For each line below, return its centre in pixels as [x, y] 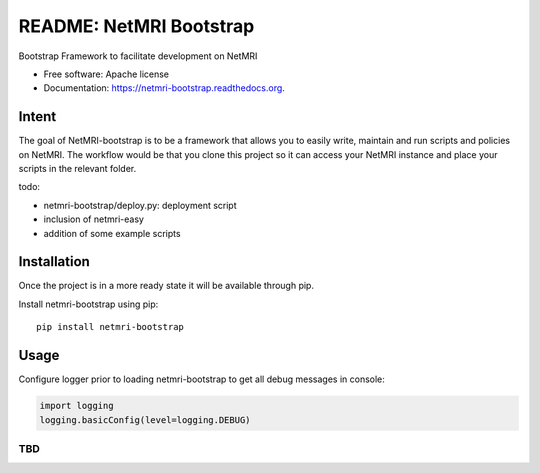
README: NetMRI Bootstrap [136, 26]
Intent [37, 116]
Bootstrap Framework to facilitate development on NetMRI [138, 56]
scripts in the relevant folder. [77, 169]
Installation [54, 261]
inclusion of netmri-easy [94, 219]
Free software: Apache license [106, 74]
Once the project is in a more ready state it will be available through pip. [166, 286]
